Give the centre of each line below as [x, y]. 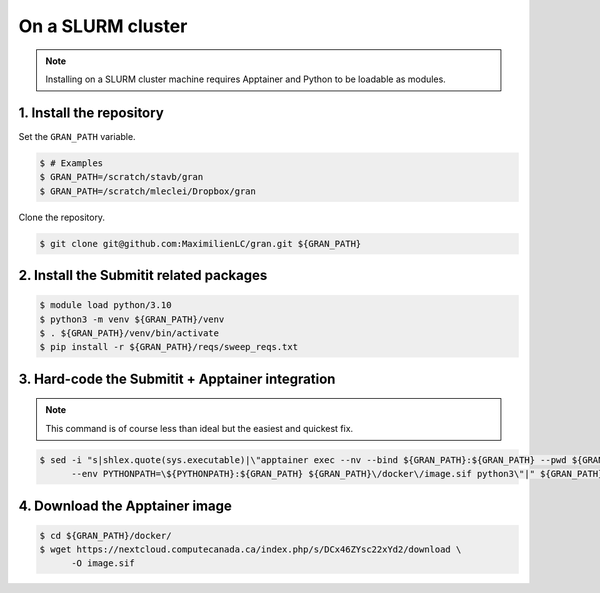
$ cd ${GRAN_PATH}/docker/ [105, 535]
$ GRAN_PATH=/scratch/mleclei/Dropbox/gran [148, 191]
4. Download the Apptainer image [125, 505]
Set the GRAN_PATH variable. [77, 136]
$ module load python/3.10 [105, 305]
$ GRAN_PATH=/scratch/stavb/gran [121, 177]
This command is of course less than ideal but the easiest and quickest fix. [199, 428]
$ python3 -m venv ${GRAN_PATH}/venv [132, 319]
